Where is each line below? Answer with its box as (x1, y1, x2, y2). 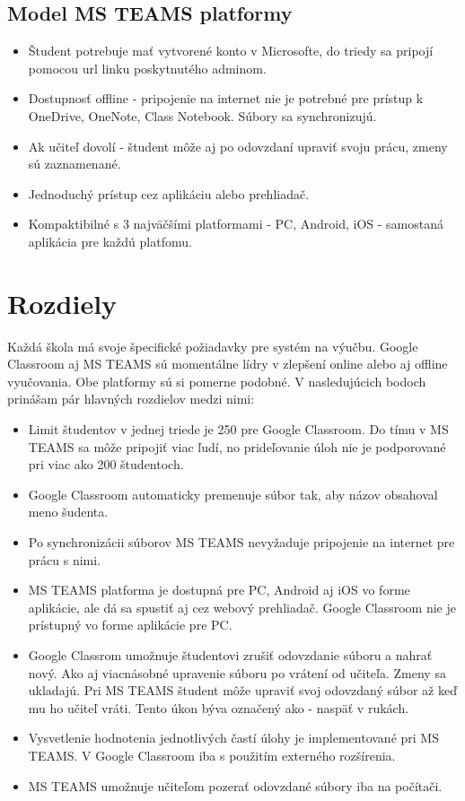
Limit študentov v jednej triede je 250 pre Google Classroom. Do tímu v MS (28, 420, 449, 439)
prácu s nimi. (28, 550, 101, 569)
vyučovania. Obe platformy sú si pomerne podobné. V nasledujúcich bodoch (7, 371, 426, 390)
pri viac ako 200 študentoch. (28, 455, 184, 474)
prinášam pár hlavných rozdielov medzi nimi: (7, 389, 255, 408)
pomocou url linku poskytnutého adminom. (28, 58, 267, 77)
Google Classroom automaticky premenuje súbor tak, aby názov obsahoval (28, 484, 438, 503)
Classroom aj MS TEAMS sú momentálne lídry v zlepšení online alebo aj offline (7, 354, 448, 373)
